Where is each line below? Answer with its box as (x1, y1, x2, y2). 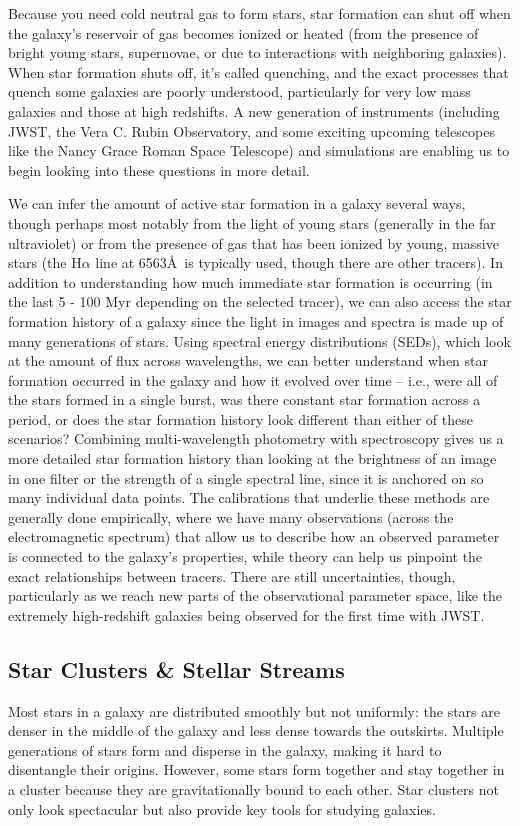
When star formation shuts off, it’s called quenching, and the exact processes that (8, 61, 509, 82)
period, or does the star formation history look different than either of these (8, 408, 473, 429)
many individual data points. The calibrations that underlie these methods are (8, 487, 490, 508)
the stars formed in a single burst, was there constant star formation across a (8, 389, 481, 410)
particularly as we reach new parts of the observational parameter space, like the (8, 585, 503, 606)
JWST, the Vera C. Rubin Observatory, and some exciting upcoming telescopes (8, 120, 495, 141)
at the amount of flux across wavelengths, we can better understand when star (8, 350, 489, 371)
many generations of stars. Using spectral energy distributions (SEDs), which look (8, 330, 511, 351)
